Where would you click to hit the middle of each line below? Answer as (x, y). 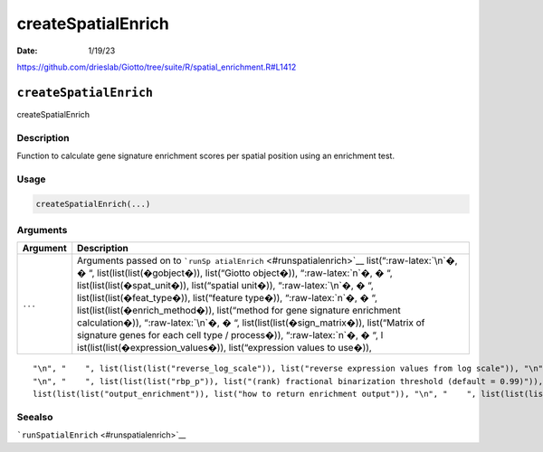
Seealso (35, 417)
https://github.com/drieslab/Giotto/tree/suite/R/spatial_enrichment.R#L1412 (157, 67)
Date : (27, 51)
